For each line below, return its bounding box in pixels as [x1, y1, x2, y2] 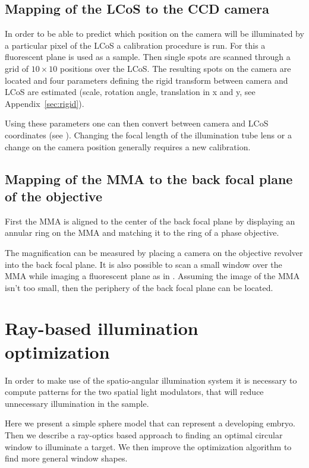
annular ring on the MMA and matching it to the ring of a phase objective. [5, 226, 279, 239]
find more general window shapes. [5, 452, 128, 464]
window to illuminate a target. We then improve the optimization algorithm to [5, 440, 292, 453]
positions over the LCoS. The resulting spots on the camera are [60, 62, 291, 74]
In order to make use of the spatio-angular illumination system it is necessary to [5, 374, 297, 386]
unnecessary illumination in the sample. [5, 397, 149, 409]
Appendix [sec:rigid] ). [5, 97, 84, 109]
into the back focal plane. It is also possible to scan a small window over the [5, 258, 282, 270]
